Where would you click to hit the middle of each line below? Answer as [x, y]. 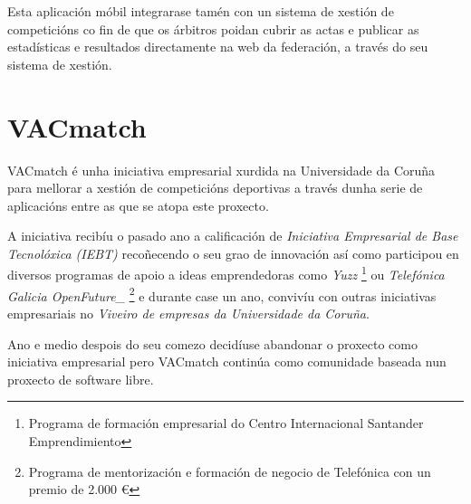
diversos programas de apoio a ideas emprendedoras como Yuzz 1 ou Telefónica [226, 273]
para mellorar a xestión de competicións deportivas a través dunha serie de [215, 188]
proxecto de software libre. [81, 379]
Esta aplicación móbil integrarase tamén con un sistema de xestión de [201, 11]
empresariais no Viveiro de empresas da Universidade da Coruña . [188, 313]
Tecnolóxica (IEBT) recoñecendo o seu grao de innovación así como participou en [233, 253]
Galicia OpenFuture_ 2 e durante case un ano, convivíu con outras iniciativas [222, 294]
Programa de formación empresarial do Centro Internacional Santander [226, 423]
